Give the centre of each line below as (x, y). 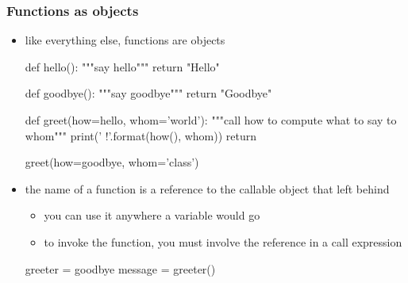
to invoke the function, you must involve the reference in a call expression (223, 241)
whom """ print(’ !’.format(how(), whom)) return (141, 135)
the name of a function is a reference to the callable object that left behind (207, 188)
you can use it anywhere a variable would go (152, 215)
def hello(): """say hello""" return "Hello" (122, 66)
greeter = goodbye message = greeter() (120, 268)
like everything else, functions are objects (125, 40)
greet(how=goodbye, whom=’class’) (112, 162)
